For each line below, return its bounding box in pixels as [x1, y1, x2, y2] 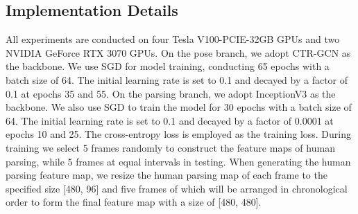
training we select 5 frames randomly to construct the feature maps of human [6, 140, 335, 154]
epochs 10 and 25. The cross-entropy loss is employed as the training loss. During [6, 127, 352, 141]
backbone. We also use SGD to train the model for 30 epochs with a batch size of [6, 100, 352, 114]
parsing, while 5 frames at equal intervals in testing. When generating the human [6, 154, 351, 168]
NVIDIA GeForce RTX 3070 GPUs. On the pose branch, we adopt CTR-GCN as [6, 45, 351, 60]
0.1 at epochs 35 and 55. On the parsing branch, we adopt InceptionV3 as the [6, 86, 336, 100]
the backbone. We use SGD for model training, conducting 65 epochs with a [6, 59, 330, 73]
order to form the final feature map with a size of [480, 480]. [6, 195, 262, 209]
